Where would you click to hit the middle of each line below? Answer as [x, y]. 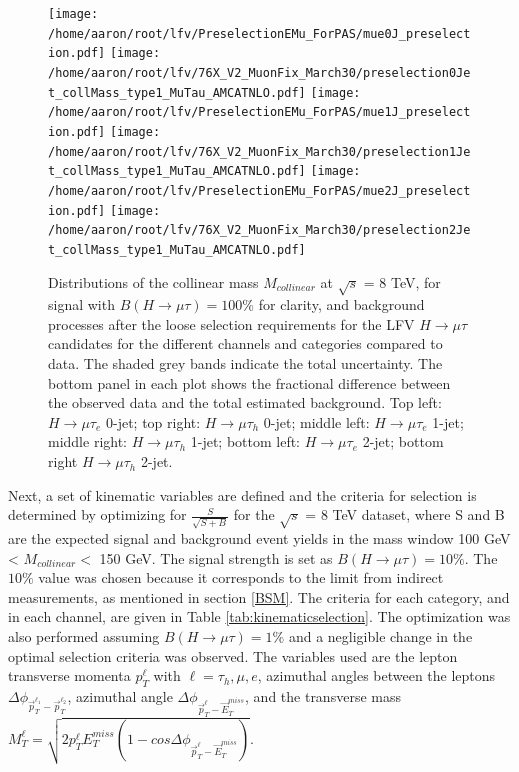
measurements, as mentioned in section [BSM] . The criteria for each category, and [259, 596]
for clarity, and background [341, 304]
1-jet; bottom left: [245, 441]
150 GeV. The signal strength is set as [216, 557]
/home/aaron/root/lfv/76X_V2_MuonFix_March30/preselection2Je [259, 230]
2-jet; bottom [403, 441]
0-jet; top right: [153, 421]
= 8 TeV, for [402, 281]
